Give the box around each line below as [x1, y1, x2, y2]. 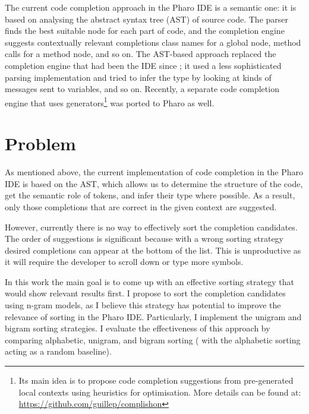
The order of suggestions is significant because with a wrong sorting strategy [5, 232, 284, 245]
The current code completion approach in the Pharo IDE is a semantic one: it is [5, 1, 297, 13]
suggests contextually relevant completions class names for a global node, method [5, 36, 301, 48]
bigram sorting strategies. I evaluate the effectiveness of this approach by [5, 322, 270, 334]
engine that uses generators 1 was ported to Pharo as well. [5, 94, 215, 109]
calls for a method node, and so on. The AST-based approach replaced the [5, 48, 276, 60]
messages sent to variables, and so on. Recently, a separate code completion [5, 83, 279, 95]
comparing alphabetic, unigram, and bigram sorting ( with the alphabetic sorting [5, 333, 301, 346]
